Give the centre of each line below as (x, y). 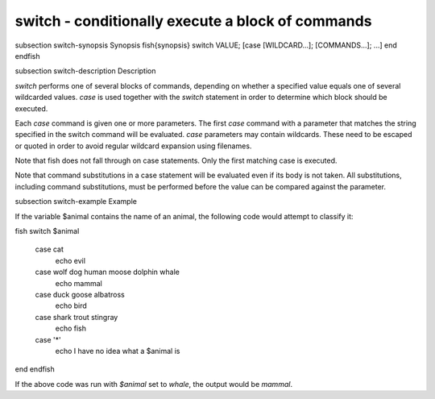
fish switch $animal (47, 231)
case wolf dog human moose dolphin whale (108, 272)
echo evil (70, 260)
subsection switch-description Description (85, 71)
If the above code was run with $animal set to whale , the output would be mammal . (154, 384)
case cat (50, 249)
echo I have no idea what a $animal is (118, 351)
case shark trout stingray (77, 317)
